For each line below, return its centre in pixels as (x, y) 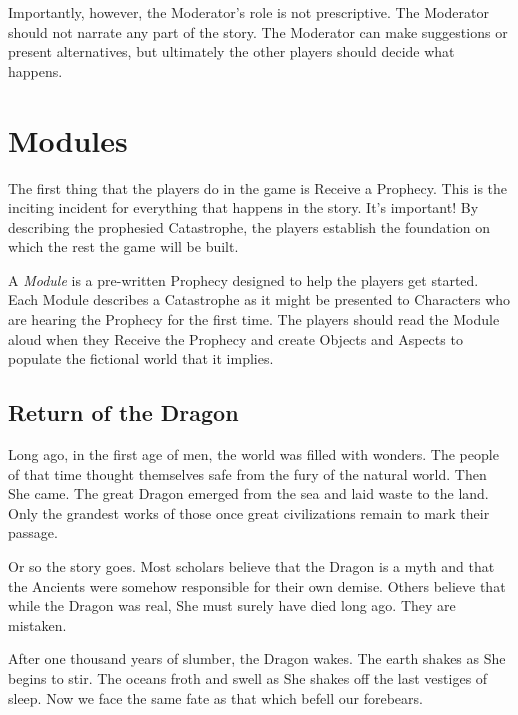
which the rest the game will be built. (123, 246)
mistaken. (37, 624)
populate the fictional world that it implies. (141, 358)
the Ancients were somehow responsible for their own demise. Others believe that (257, 585)
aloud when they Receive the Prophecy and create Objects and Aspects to (235, 338)
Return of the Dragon (123, 412)
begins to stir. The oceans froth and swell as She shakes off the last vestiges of (248, 677)
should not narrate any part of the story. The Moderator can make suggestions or (258, 31)
